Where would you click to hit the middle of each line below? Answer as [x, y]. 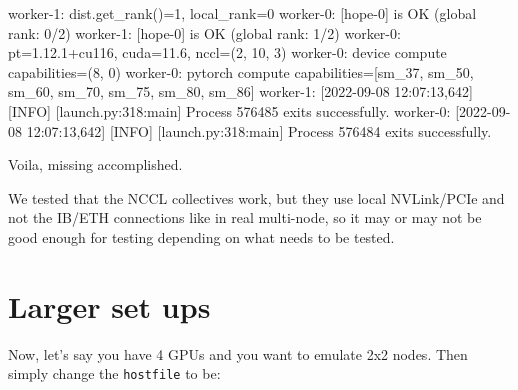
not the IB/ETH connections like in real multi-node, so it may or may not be [245, 217]
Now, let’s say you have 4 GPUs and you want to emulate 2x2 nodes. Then [238, 353]
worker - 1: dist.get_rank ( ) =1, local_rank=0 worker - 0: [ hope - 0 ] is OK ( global [242, 13]
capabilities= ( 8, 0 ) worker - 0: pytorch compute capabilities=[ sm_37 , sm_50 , [241, 71]
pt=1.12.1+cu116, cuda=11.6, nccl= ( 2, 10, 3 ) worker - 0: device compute [227, 52]
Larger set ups [109, 305]
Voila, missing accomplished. [95, 164]
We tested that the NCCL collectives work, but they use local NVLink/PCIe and [256, 197]
